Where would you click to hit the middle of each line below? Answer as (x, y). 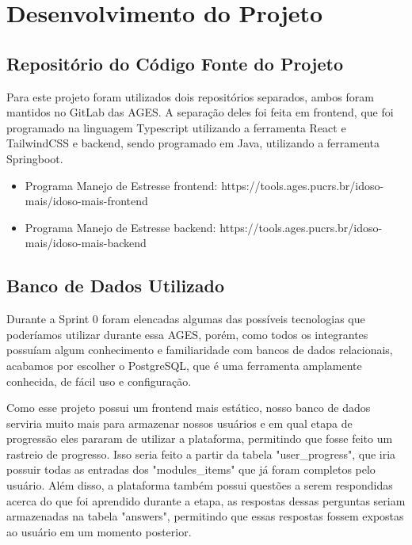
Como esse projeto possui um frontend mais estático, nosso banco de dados (189, 408)
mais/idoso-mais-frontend (86, 201)
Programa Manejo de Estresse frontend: (121, 185)
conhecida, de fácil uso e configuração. (99, 381)
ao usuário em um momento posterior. (99, 531)
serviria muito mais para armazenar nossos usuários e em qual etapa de (179, 423)
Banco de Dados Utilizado (116, 286)
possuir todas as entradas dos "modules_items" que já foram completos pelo (191, 469)
